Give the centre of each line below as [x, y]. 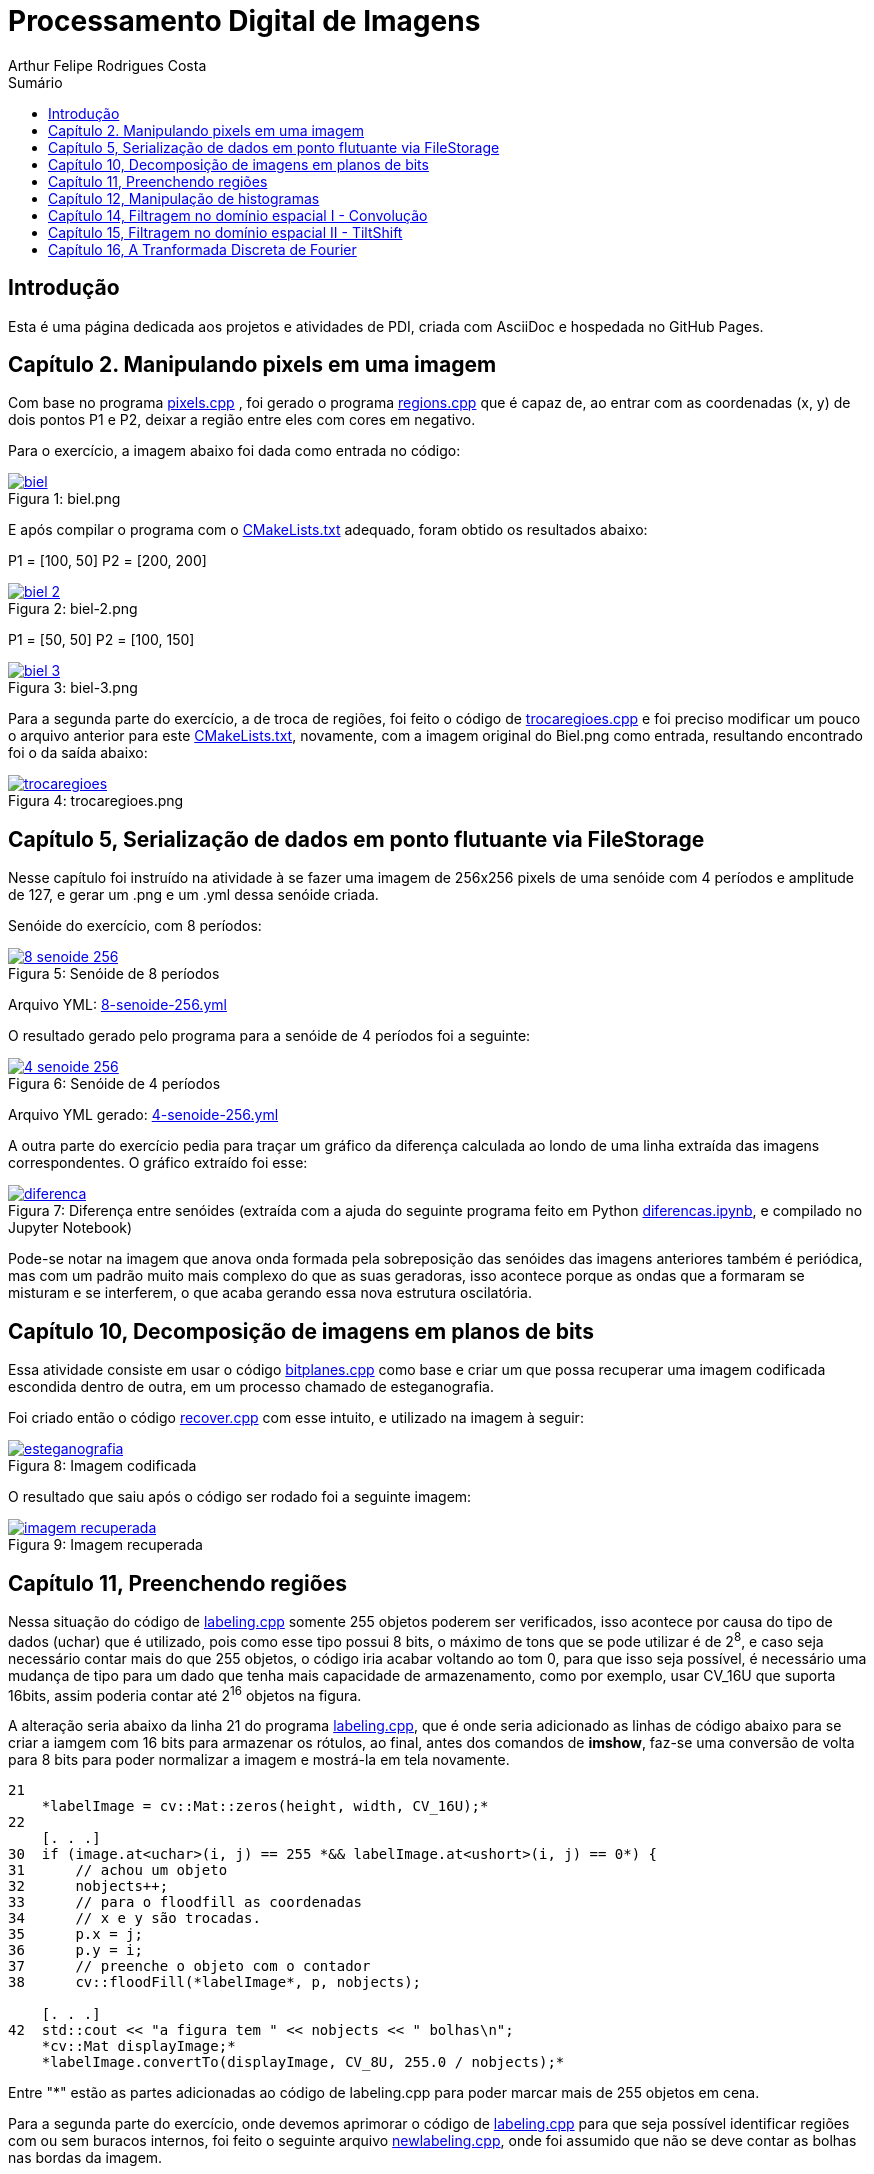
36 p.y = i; [75, 1950]
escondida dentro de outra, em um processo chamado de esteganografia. [251, 1387]
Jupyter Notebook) [70, 1228]
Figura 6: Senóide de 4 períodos [114, 1084]
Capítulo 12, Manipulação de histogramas [184, 198]
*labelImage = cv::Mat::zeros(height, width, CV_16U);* [265, 1806]
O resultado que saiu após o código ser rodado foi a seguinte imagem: [240, 1497]
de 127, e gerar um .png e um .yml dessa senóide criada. [193, 895]
